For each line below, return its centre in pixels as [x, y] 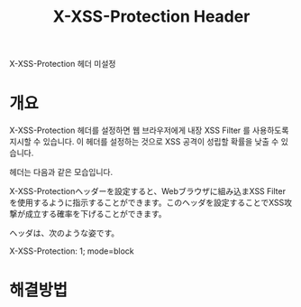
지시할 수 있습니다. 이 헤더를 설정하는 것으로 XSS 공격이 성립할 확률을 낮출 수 [144, 142]
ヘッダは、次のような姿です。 [64, 233]
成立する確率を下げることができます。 [96, 214]
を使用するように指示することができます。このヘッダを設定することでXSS [147, 203]
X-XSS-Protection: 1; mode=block [72, 251]
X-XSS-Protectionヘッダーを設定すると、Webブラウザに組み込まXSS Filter [148, 191]
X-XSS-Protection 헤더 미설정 [63, 64]
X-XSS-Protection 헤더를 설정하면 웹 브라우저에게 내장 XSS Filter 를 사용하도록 [149, 130]
